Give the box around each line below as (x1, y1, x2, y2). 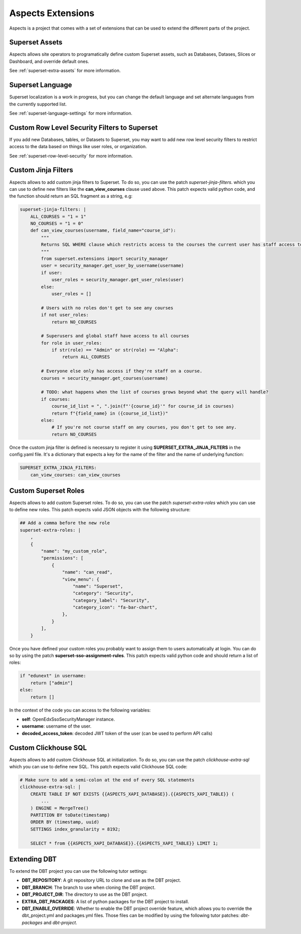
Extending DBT (9, 855, 57, 863)
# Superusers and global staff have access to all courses (41, 333, 190, 339)
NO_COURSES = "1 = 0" (30, 221, 84, 226)
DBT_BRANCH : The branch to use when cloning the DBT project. (22, 884, 156, 890)
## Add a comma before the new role (20, 520, 110, 526)
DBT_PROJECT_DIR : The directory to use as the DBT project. (22, 891, 148, 897)
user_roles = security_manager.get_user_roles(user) (51, 277, 184, 283)
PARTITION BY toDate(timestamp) (30, 812, 110, 818)
